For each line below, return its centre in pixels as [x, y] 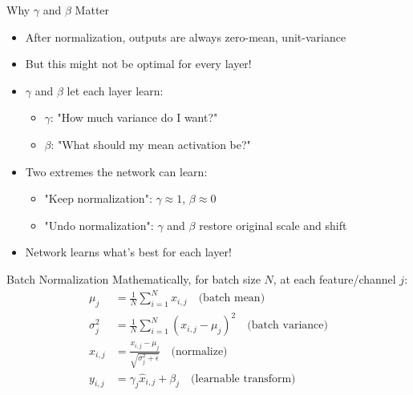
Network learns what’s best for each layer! [128, 252]
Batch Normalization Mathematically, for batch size [134, 278]
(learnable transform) [243, 379]
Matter [92, 10]
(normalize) [199, 351]
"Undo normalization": [99, 225]
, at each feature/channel [334, 278]
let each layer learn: [115, 90]
